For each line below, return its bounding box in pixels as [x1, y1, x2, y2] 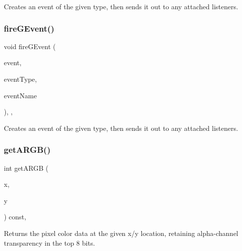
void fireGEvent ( [4, 41, 56, 51]
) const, [4, 212, 26, 222]
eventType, [4, 74, 37, 84]
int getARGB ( [4, 162, 49, 173]
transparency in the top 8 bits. [4, 237, 95, 248]
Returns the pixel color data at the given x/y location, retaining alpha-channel [4, 228, 239, 238]
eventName [4, 90, 37, 100]
